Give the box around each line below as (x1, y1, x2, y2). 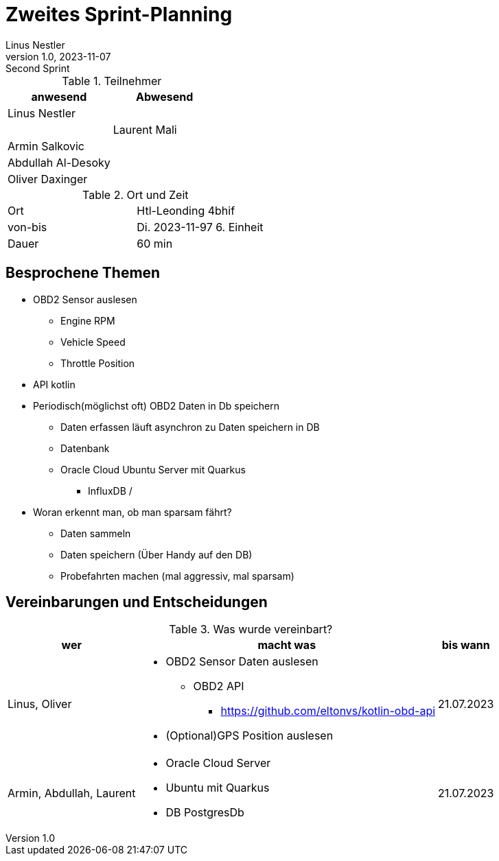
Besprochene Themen (5, 264, 161, 282)
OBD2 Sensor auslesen (33, 293, 137, 305)
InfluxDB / (88, 484, 132, 497)
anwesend (31, 89, 87, 104)
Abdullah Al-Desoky (8, 155, 111, 169)
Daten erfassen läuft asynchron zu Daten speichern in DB (60, 421, 320, 433)
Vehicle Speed (60, 335, 126, 348)
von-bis (8, 220, 47, 234)
